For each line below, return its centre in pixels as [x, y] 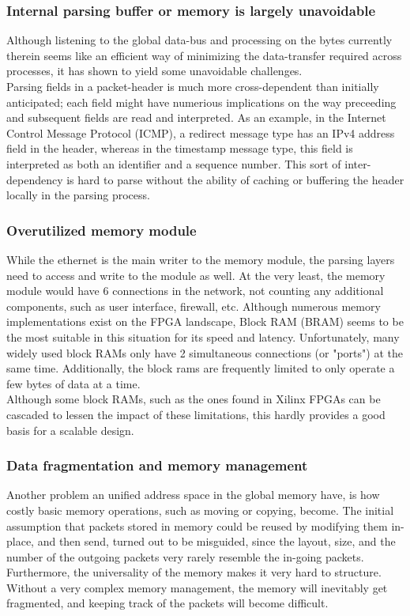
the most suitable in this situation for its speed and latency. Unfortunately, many [203, 336]
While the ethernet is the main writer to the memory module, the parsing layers [201, 259]
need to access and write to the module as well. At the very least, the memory [196, 275]
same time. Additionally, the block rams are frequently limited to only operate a [201, 368]
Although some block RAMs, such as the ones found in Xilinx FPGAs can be [194, 399]
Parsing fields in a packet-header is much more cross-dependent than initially [193, 86]
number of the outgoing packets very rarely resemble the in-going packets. [185, 556]
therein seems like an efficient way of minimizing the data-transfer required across [204, 55]
